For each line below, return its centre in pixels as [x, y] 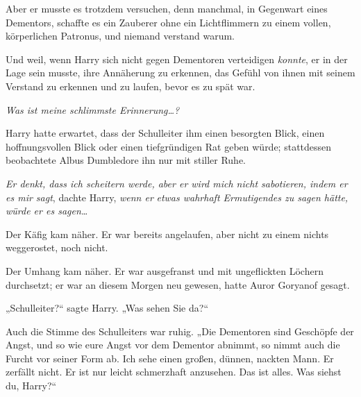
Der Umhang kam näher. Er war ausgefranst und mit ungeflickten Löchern [165, 270]
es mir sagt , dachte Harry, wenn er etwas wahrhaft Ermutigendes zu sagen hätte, [177, 197]
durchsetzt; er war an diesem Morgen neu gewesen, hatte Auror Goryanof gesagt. [178, 284]
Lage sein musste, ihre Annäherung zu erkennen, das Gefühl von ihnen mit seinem [180, 73]
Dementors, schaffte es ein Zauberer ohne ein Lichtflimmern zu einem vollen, [168, 22]
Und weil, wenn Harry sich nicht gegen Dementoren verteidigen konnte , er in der [177, 59]
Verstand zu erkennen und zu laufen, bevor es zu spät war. [131, 86]
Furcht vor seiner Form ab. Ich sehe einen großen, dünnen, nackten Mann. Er [170, 358]
